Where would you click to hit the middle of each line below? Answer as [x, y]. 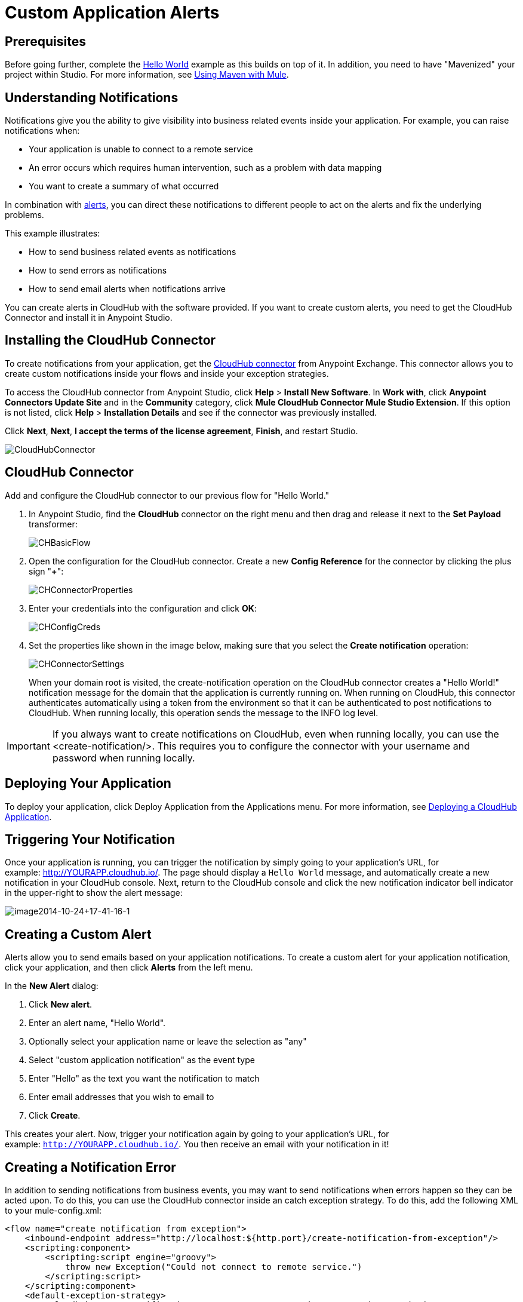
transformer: [53, 524]
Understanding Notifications [92, 97]
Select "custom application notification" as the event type [142, 1060]
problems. [24, 215]
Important [28, 746]
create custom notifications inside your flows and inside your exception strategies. [167, 373]
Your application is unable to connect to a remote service [141, 149]
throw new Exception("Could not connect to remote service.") [214, 1267]
